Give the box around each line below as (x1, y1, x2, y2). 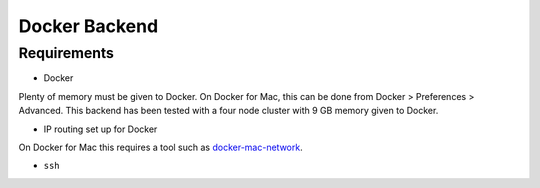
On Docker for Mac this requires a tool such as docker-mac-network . (18, 141, 304, 153)
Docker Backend (18, 15, 159, 37)
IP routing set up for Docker (43, 123, 158, 135)
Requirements (18, 44, 115, 62)
